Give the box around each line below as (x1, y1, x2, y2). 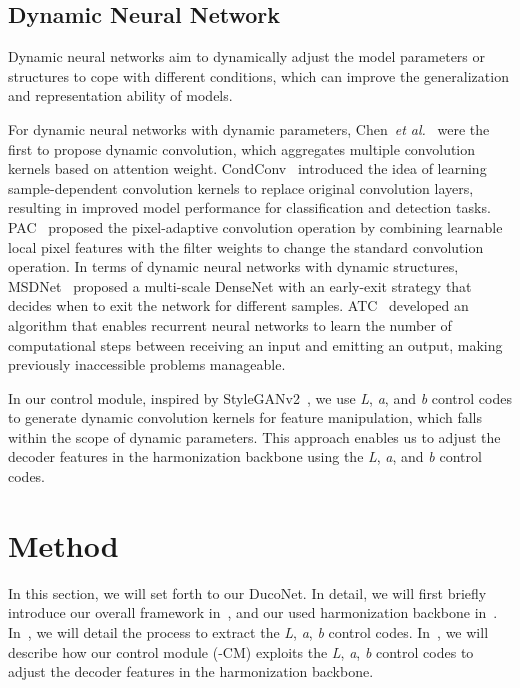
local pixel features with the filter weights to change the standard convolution (8, 236, 484, 257)
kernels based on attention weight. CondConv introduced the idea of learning (8, 158, 487, 179)
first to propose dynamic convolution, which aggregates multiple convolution (8, 138, 476, 159)
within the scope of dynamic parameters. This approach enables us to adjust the (8, 426, 501, 447)
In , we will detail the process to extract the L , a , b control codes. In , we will (8, 621, 489, 642)
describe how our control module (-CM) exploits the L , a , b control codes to (8, 641, 474, 662)
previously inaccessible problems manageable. (8, 354, 286, 375)
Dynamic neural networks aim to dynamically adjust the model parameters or (8, 46, 486, 67)
